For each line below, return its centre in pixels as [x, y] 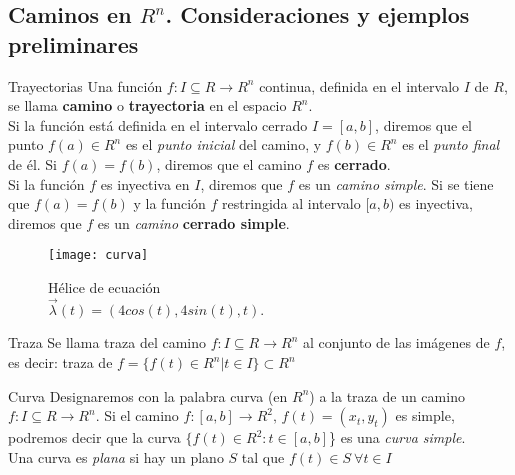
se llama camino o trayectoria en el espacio [147, 105]
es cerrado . [354, 163]
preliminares [73, 43]
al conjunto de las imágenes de [396, 342]
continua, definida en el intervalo [359, 85]
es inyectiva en [145, 183]
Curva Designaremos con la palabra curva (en [148, 395]
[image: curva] [98, 255]
